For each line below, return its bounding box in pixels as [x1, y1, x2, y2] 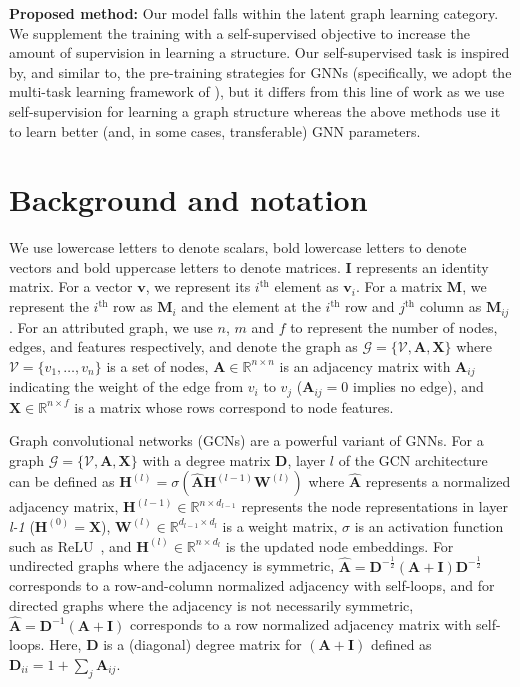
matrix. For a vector [9, 276, 133, 297]
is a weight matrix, [222, 515, 338, 536]
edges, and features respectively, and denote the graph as [9, 336, 358, 357]
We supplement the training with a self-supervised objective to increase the [9, 22, 470, 43]
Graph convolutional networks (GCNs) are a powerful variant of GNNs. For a [9, 430, 484, 451]
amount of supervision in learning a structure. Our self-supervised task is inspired [9, 42, 510, 63]
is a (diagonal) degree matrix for [103, 634, 302, 655]
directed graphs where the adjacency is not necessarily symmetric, [9, 594, 414, 615]
